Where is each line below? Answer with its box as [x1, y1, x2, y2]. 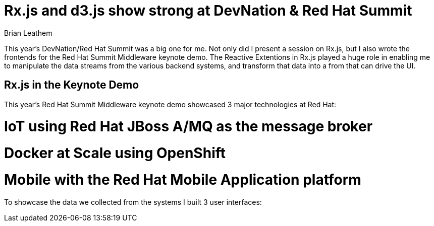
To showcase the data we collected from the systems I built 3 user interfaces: [4, 197, 262, 206]
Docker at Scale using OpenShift [4, 144, 226, 162]
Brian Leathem [4, 28, 52, 37]
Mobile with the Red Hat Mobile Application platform [4, 171, 361, 188]
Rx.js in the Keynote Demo [4, 79, 139, 92]
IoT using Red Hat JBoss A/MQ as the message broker [4, 118, 373, 135]
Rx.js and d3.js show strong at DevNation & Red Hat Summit [4, 2, 412, 19]
